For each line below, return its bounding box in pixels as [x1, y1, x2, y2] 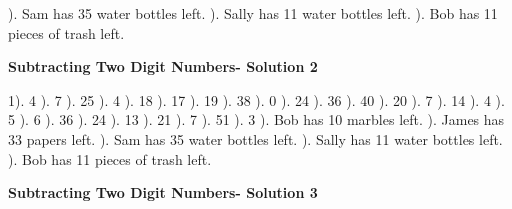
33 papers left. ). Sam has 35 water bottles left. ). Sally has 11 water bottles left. [8, 128, 503, 149]
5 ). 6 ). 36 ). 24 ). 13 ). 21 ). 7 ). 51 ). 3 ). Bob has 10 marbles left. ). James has [8, 109, 505, 130]
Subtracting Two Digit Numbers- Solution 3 [8, 182, 318, 203]
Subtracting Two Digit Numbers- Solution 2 [8, 56, 318, 77]
